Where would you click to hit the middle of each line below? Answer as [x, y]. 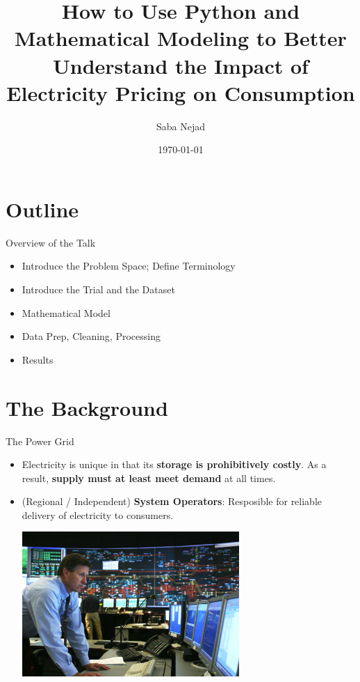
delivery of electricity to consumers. [98, 514]
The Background [87, 407]
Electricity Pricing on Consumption [181, 92]
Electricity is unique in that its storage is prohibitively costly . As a [174, 464]
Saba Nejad [180, 126]
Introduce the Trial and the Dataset [98, 289]
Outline [42, 209]
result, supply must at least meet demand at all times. [149, 478]
